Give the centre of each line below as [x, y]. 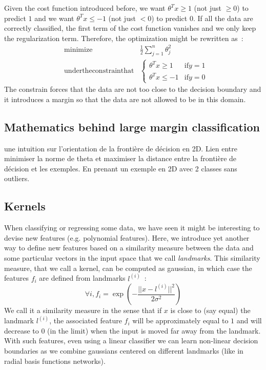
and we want [54, 18]
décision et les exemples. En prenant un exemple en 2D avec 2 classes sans [121, 168]
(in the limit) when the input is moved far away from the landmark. [154, 330]
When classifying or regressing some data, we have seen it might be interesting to [132, 228]
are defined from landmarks [82, 278]
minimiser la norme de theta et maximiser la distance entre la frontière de [120, 158]
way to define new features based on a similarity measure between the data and [129, 248]
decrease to [22, 330]
